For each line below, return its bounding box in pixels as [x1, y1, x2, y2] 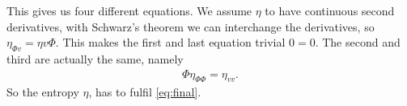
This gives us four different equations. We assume [6, 2, 252, 18]
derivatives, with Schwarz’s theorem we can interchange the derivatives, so [6, 18, 375, 35]
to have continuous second [265, 2, 395, 18]
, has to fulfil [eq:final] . [88, 84, 201, 100]
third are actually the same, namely [6, 50, 184, 67]
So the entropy [6, 84, 79, 100]
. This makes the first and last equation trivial [55, 34, 286, 51]
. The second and [315, 34, 401, 51]
